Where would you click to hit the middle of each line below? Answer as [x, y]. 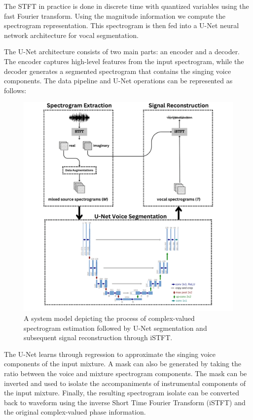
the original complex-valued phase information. [75, 412]
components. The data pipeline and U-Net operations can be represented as [118, 81]
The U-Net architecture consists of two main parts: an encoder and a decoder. [122, 52]
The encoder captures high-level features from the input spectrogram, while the [124, 61]
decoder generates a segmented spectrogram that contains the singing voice [118, 71]
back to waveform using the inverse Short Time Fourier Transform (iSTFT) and [125, 402]
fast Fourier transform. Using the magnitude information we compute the [115, 16]
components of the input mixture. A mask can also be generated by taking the [123, 364]
